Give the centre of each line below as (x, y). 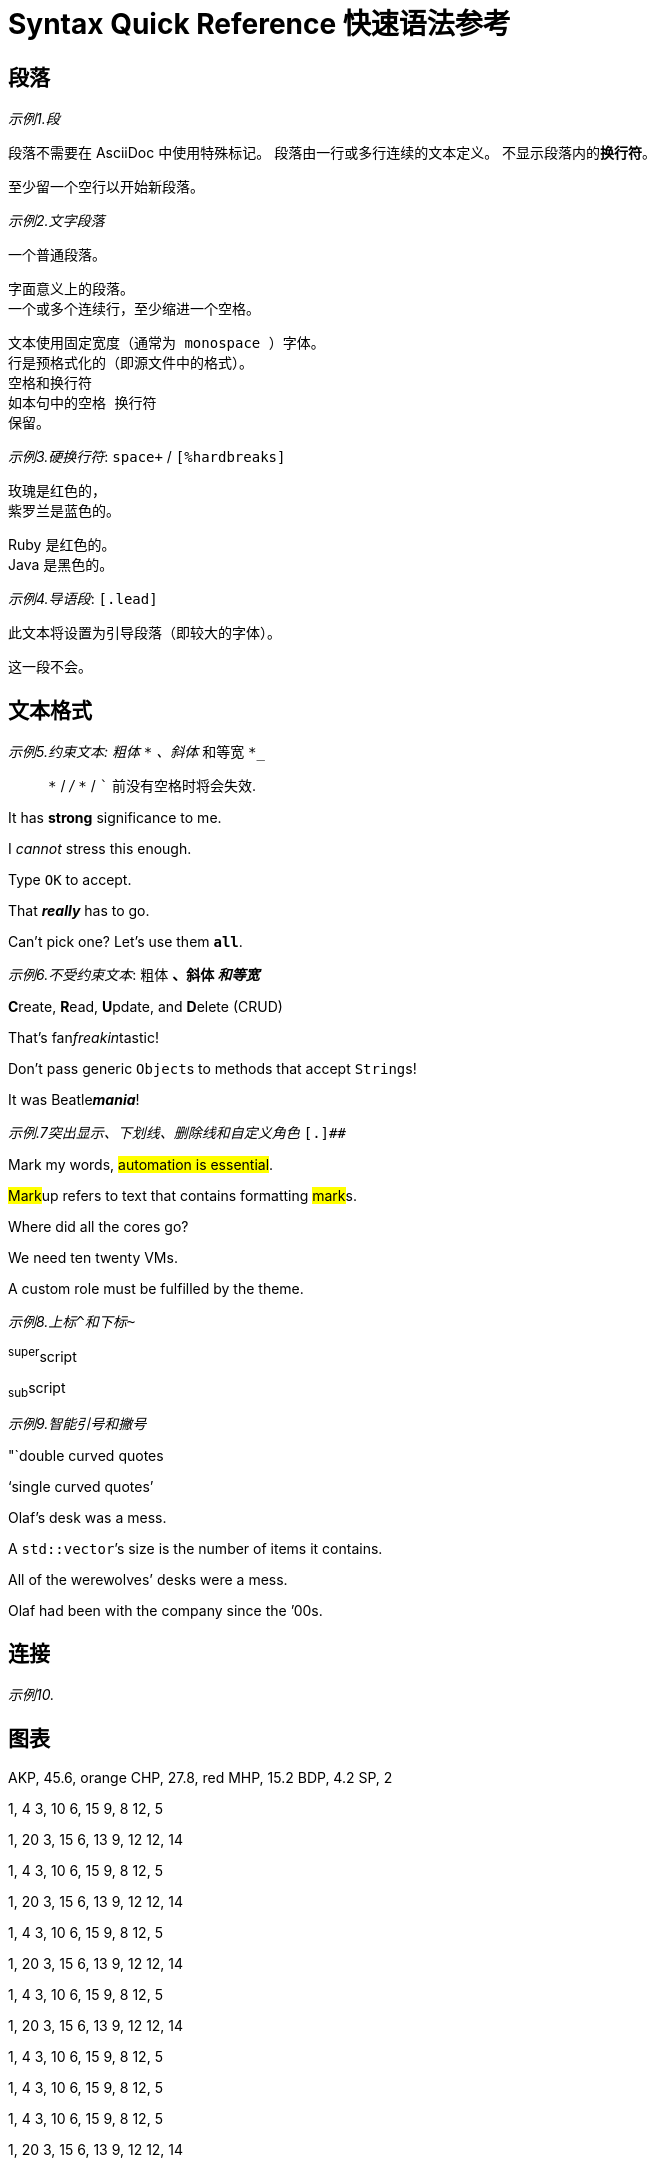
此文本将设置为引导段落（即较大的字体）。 (144, 633)
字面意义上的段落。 (71, 289)
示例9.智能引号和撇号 (77, 1424)
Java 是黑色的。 (61, 565)
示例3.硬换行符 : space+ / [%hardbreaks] (147, 457)
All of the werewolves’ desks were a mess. (148, 1580)
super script (42, 1355)
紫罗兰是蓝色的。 (64, 511)
